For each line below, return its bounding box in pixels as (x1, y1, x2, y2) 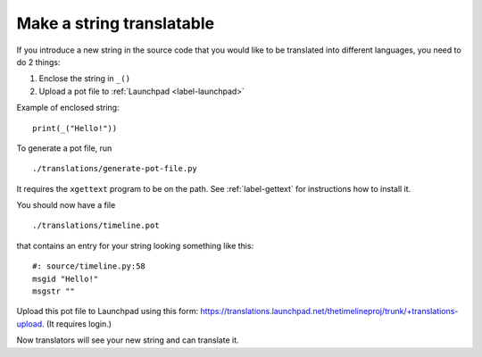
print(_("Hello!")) (32, 123, 118, 133)
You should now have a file (16, 200, 116, 211)
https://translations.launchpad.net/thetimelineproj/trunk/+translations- (200, 306, 459, 317)
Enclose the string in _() (38, 73, 131, 84)
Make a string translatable (16, 13, 215, 33)
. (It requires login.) (41, 318, 112, 329)
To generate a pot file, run (16, 143, 112, 154)
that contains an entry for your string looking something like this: (16, 240, 254, 251)
